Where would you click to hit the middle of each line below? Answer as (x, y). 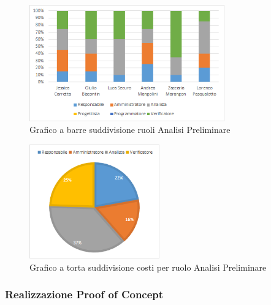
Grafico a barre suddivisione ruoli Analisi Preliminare (130, 130)
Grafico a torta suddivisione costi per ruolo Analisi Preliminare (148, 267)
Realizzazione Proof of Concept (84, 294)
